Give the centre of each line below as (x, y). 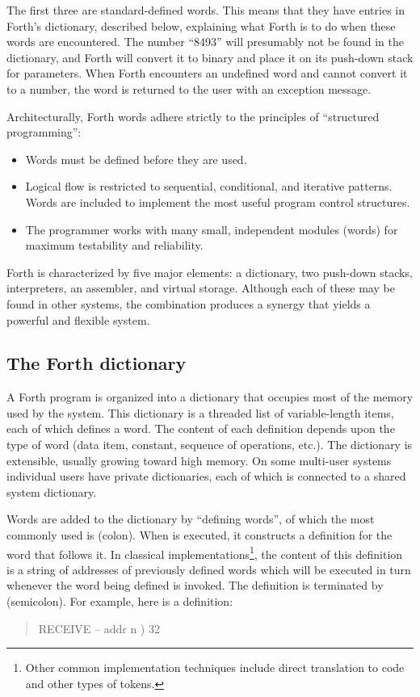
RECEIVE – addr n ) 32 (99, 628)
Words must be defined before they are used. (136, 159)
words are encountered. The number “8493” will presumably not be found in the (205, 42)
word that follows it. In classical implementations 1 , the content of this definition (205, 552)
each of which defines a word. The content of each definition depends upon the (201, 428)
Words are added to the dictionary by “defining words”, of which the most (191, 519)
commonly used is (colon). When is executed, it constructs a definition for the (199, 535)
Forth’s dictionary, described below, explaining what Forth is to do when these (201, 25)
